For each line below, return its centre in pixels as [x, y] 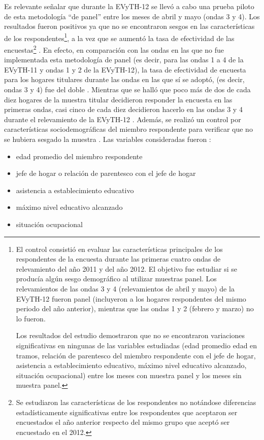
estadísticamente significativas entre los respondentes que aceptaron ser [127, 412]
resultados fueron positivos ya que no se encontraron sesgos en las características [129, 26]
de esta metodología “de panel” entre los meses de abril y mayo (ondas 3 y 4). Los [132, 16]
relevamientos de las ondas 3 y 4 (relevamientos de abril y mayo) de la [125, 288]
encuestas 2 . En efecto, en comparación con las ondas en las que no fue [114, 49]
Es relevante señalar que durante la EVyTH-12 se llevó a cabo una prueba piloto [129, 6]
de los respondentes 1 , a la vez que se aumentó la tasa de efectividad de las [119, 37]
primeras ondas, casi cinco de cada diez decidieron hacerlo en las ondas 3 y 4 [123, 109]
